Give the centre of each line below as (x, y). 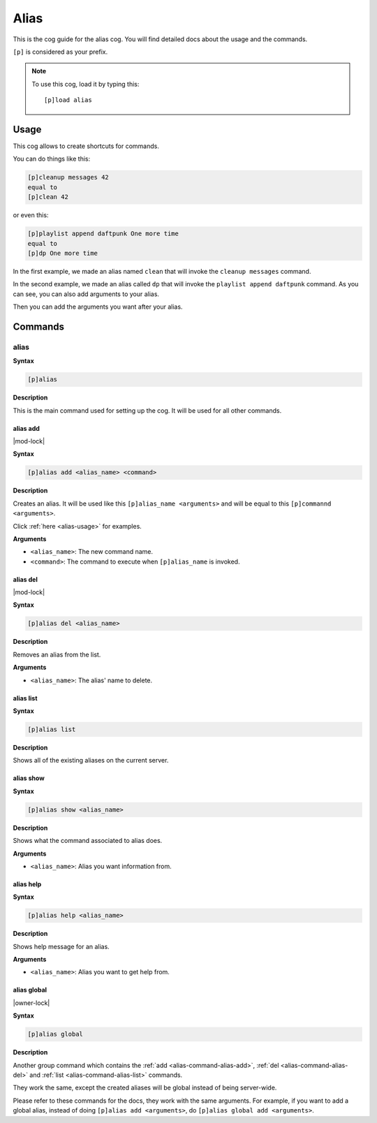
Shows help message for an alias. (61, 946)
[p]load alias (68, 100)
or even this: (31, 215)
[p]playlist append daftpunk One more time (103, 234)
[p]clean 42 (48, 197)
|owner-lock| (31, 1003)
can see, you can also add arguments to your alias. (86, 294)
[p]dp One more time (62, 253)
